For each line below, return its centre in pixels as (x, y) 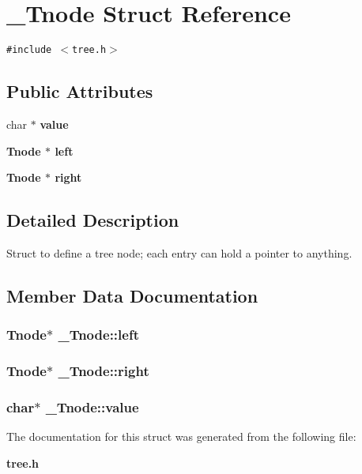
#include (29, 50)
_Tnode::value (92, 406)
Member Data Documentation (132, 295)
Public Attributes (80, 91)
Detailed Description (93, 220)
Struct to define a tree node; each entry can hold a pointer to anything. (179, 252)
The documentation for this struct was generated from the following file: (181, 436)
